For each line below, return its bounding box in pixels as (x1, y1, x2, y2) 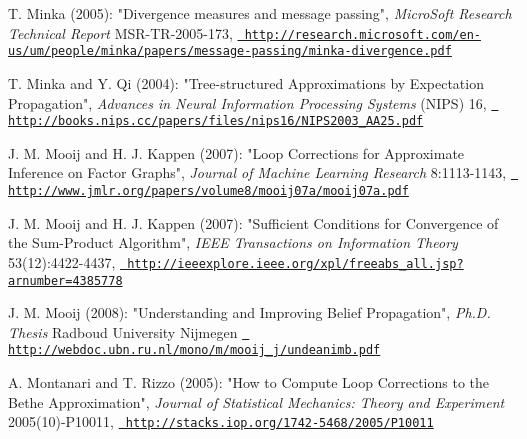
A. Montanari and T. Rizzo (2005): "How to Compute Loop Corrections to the (8, 372, 490, 393)
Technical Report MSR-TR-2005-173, (8, 22, 233, 43)
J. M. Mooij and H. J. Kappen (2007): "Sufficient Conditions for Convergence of (8, 212, 499, 233)
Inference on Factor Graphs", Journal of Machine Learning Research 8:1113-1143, (8, 162, 507, 183)
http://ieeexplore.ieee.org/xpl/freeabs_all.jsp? (127, 256, 464, 271)
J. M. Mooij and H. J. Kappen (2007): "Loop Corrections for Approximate (8, 142, 465, 163)
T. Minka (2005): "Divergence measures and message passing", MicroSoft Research (8, 3, 512, 23)
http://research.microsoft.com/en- (244, 27, 481, 42)
